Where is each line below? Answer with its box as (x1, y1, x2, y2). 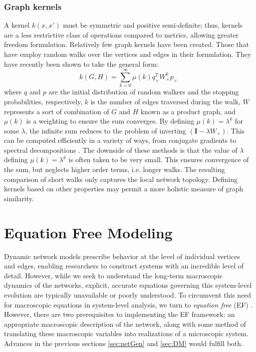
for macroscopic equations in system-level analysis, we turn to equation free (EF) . (4, 299, 253, 309)
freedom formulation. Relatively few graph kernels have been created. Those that (4, 39, 249, 49)
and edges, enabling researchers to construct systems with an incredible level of (4, 261, 244, 271)
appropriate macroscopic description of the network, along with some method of (4, 318, 246, 329)
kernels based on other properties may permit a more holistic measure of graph (4, 183, 244, 194)
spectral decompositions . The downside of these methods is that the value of (4, 144, 238, 155)
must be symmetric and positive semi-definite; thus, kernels (63, 20, 243, 30)
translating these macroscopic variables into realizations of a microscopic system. (4, 328, 249, 339)
